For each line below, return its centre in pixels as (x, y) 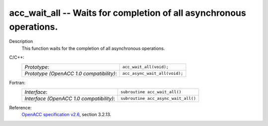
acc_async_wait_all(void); (153, 73)
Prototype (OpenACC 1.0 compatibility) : (71, 73)
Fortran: (17, 83)
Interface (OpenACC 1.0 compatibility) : (70, 98)
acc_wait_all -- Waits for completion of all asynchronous (128, 13)
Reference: (20, 107)
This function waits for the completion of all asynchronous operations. (93, 48)
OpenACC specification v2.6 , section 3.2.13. (67, 115)
